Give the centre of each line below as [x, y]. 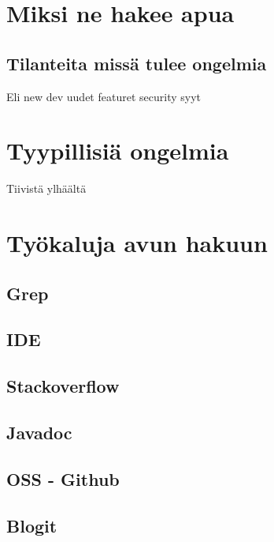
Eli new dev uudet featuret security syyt [104, 96]
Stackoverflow [63, 386]
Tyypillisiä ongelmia [118, 151]
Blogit [32, 525]
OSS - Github [63, 478]
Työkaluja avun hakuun [137, 243]
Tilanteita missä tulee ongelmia [137, 63]
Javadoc [39, 432]
